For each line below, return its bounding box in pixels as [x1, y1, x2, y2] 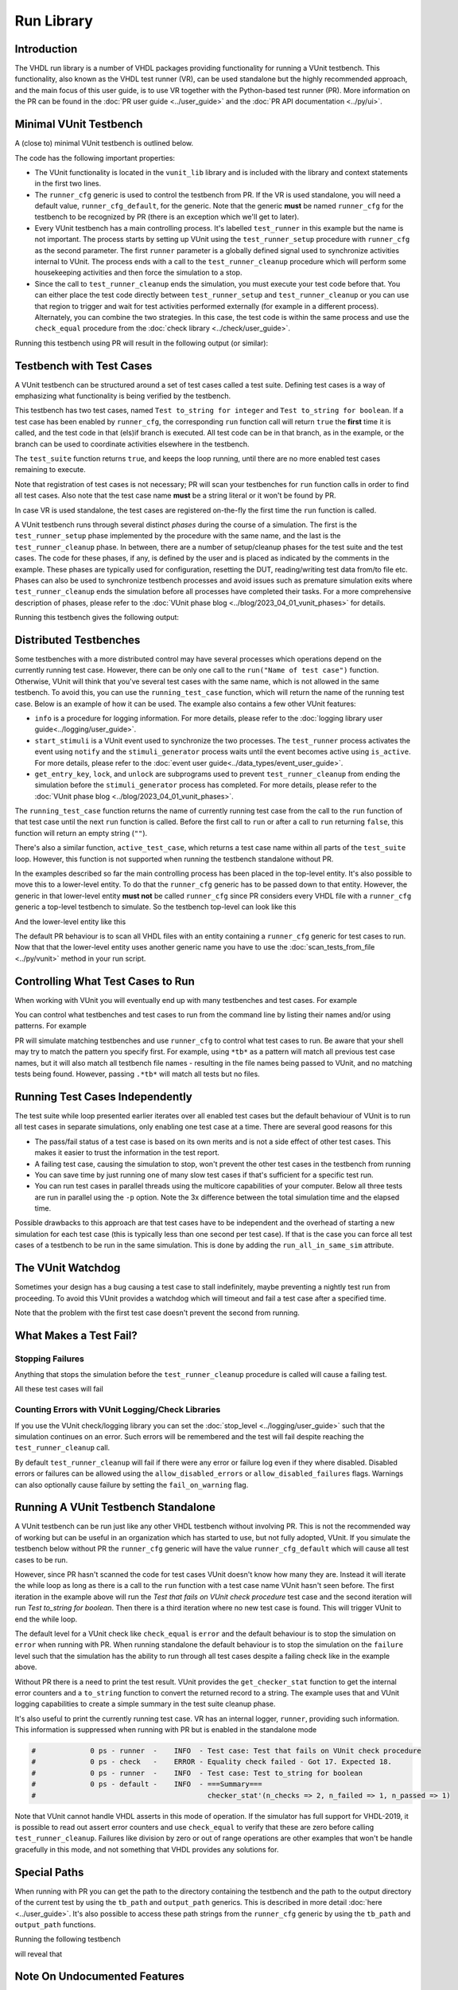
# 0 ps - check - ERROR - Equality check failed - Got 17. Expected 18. [31, 1758, 393, 1766]
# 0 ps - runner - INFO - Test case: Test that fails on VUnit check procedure [31, 1746, 421, 1755]
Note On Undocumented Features [14, 1970, 184, 1984]
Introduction [14, 42, 78, 56]
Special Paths [14, 1865, 84, 1879]
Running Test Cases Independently [14, 1090, 192, 1103]
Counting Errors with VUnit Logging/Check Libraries [14, 1404, 221, 1415]
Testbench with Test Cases [14, 359, 153, 373]
